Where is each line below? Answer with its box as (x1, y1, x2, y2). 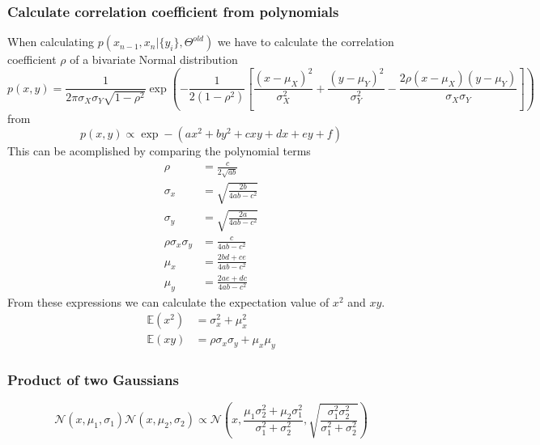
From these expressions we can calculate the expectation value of (7, 293, 330, 310)
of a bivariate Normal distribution (70, 51, 238, 68)
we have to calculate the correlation (217, 33, 394, 50)
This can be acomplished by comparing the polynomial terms (7, 142, 311, 159)
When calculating (7, 33, 94, 50)
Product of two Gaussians (7, 370, 179, 389)
